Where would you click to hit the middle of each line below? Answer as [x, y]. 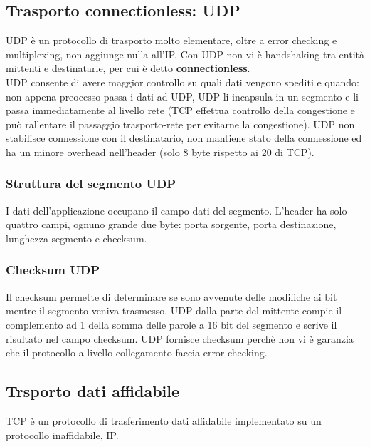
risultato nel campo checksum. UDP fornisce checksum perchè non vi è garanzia [180, 338]
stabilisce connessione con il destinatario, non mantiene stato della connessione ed [184, 138]
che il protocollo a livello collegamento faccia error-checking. [137, 353]
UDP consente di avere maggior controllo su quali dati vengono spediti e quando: [183, 82]
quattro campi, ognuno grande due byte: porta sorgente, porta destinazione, [171, 224]
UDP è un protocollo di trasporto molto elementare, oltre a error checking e [171, 40]
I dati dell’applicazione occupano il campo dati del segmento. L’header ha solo [176, 210]
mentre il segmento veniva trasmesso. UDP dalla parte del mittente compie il [174, 310]
